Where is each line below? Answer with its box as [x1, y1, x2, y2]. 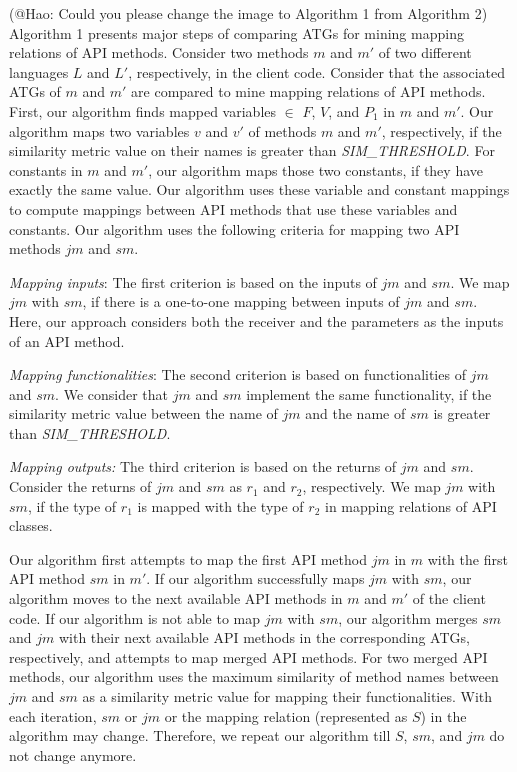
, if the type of [27, 495, 117, 516]
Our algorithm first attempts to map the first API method [9, 548, 367, 569]
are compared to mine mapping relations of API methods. [131, 81, 486, 102]
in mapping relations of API [324, 495, 497, 516]
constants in [9, 159, 83, 180]
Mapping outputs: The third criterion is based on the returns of [9, 456, 397, 477]
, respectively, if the [381, 120, 502, 141]
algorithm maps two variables [9, 120, 190, 141]
